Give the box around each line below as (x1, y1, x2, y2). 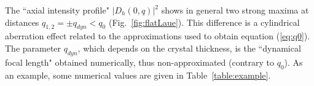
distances (5, 15, 39, 28)
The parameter (5, 41, 61, 54)
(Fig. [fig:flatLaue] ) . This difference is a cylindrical (108, 15, 300, 28)
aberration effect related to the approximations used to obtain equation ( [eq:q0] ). (5, 29, 310, 42)
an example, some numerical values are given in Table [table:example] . (5, 68, 271, 81)
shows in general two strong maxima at (161, 4, 309, 16)
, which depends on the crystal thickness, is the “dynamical (77, 41, 301, 54)
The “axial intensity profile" (5, 4, 109, 16)
